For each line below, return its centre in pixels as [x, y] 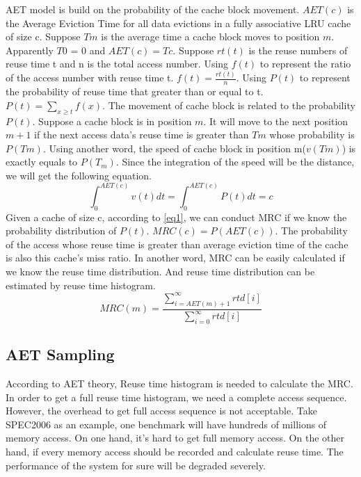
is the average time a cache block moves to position [210, 37]
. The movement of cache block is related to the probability [229, 105]
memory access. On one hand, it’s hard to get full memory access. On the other [175, 438]
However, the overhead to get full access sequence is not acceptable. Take [161, 411]
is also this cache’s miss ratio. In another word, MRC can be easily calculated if [175, 258]
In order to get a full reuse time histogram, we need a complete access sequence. [176, 397]
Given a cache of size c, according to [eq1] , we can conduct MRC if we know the [176, 217]
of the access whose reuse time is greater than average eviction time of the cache [177, 244]
